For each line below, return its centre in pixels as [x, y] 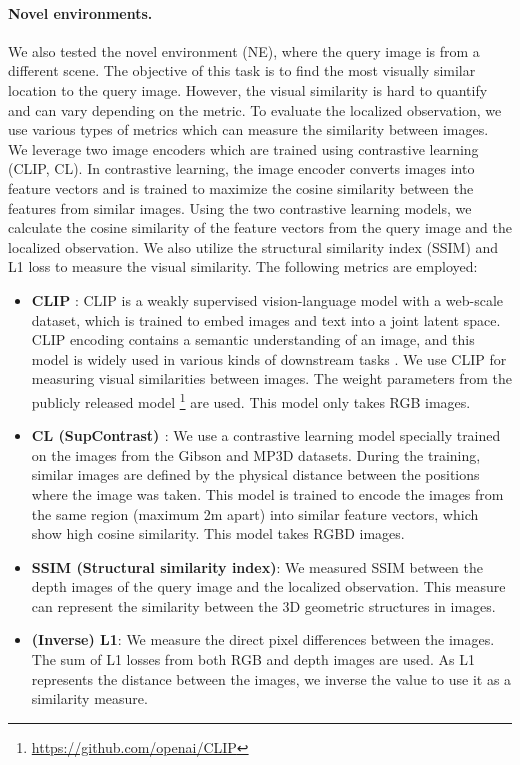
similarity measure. [89, 698]
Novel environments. [80, 12]
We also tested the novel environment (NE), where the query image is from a [244, 50]
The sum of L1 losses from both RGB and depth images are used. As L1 [253, 659]
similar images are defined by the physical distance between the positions [255, 474]
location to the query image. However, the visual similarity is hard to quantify [248, 89]
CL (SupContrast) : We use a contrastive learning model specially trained [266, 435]
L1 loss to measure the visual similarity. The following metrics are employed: [243, 266]
